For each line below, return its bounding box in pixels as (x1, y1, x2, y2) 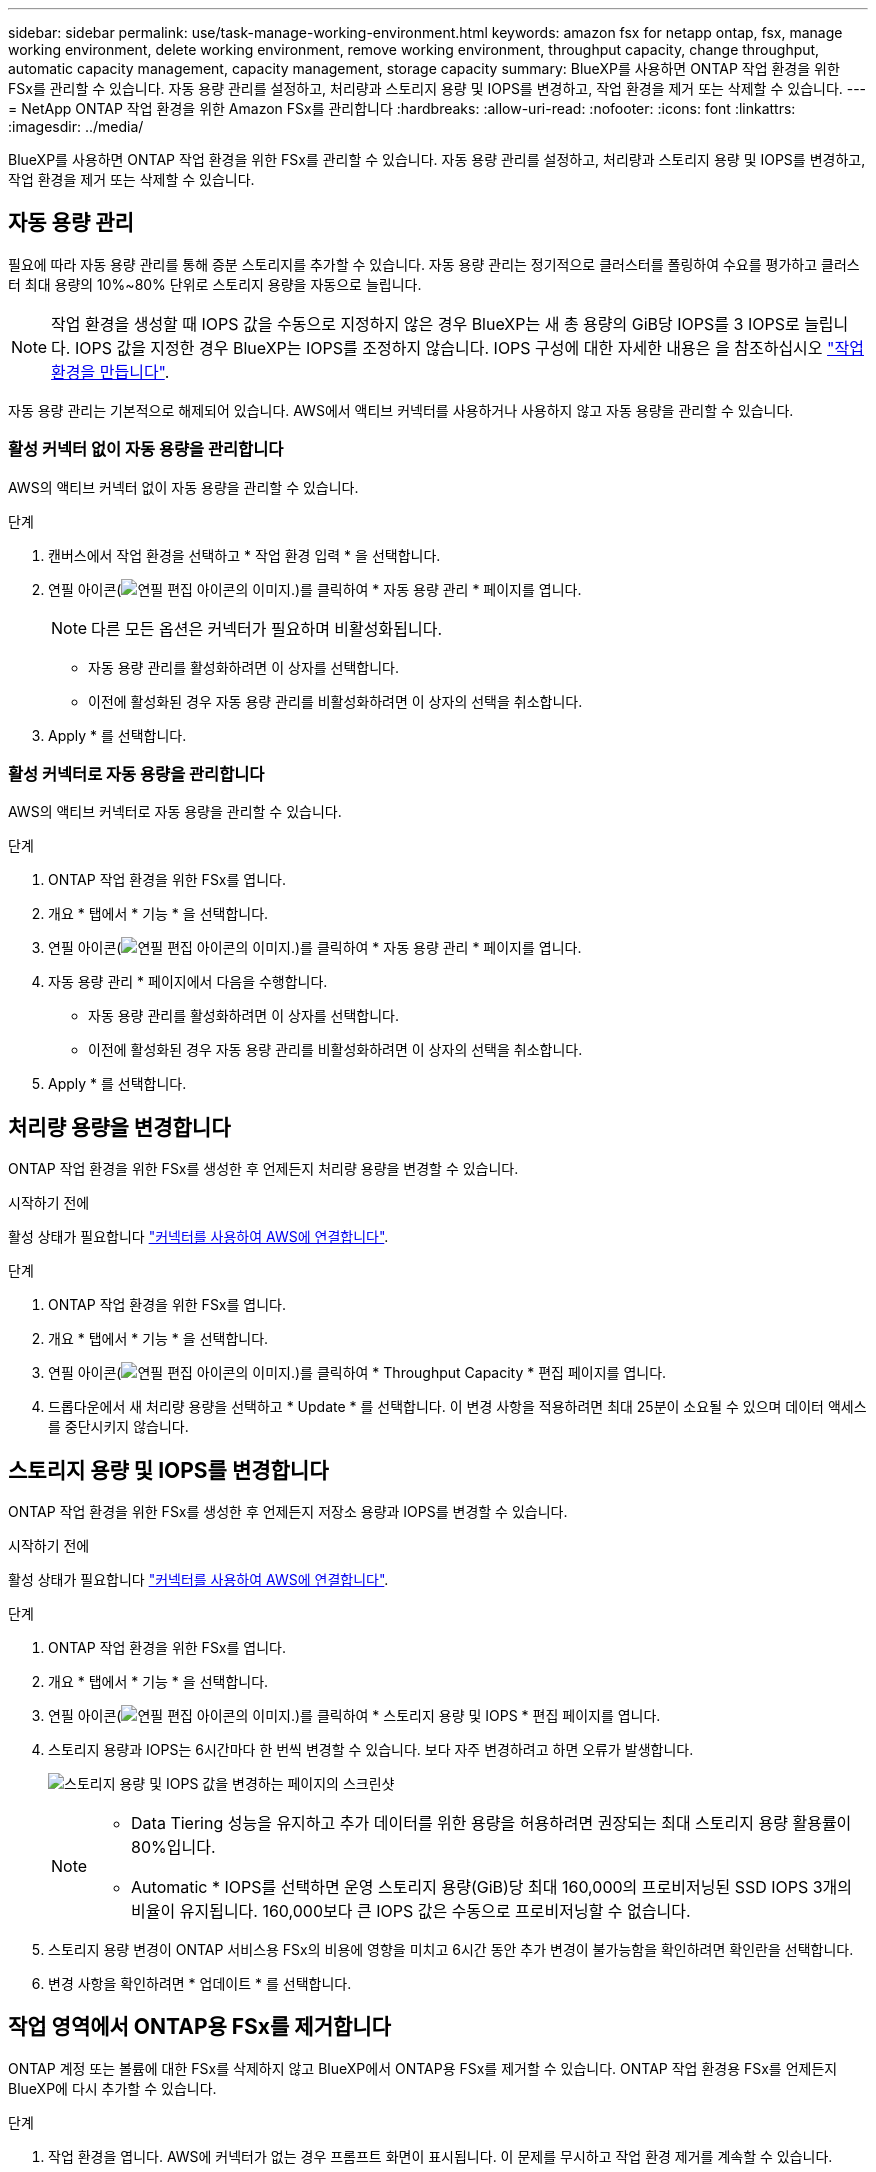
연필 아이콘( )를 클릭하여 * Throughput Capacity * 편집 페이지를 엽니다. (48, 1364, 667, 1382)
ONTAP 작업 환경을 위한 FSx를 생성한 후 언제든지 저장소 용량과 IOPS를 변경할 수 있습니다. (8, 1503, 568, 1521)
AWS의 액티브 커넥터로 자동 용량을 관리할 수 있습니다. (8, 803, 342, 821)
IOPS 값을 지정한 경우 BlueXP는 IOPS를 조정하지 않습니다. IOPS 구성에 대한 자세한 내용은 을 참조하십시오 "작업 (74, 337, 864, 358)
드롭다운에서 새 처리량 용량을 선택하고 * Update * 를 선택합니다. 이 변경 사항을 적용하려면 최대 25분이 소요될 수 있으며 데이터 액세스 (48, 1398, 867, 1416)
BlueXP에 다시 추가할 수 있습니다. (8, 2079, 217, 2097)
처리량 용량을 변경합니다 (8, 1114, 231, 1140)
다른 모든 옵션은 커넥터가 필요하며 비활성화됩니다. (91, 618, 443, 639)
